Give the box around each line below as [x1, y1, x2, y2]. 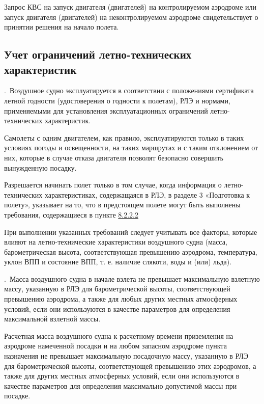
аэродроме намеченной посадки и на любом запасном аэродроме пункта [4, 340, 227, 351]
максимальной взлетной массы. [4, 313, 101, 324]
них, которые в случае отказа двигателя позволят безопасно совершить [4, 152, 223, 163]
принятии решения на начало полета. [4, 21, 119, 32]
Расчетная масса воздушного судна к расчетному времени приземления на [4, 330, 233, 341]
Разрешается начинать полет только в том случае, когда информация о [4, 179, 222, 190]
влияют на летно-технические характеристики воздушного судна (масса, [4, 236, 227, 247]
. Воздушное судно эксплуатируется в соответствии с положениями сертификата [4, 85, 254, 96]
